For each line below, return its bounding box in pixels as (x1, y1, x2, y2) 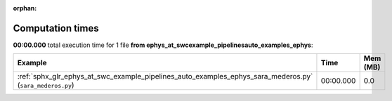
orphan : (13, 4, 37, 12)
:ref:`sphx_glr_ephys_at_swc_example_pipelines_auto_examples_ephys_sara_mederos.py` (17, 72, 313, 81)
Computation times (13, 22, 99, 34)
